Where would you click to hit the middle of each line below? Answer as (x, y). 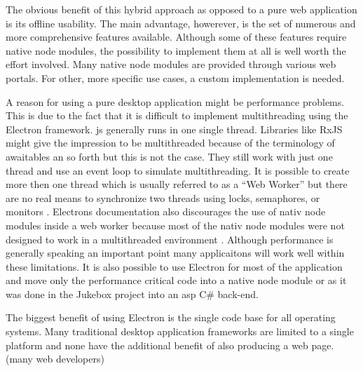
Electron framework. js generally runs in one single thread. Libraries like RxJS (174, 129)
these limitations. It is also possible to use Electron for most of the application (174, 266)
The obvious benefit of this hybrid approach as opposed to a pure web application (181, 9)
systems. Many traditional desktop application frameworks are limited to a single (180, 331)
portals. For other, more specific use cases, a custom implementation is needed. (175, 77)
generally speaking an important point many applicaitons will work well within (175, 253)
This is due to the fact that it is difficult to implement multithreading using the (177, 115)
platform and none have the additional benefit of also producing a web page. (170, 345)
